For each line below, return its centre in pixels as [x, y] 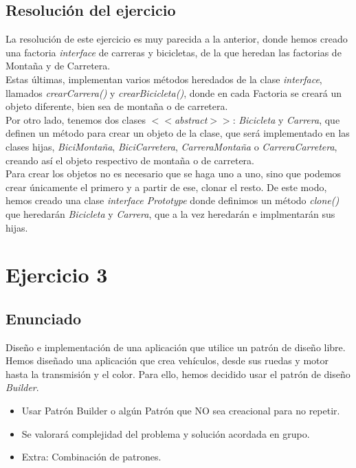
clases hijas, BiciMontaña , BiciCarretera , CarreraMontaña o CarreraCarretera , [171, 146]
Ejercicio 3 [57, 275]
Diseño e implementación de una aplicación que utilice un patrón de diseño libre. [176, 347]
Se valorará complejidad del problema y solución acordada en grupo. [166, 433]
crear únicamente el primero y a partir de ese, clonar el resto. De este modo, [166, 187]
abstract [191, 119]
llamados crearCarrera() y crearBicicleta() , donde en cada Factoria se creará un [174, 92]
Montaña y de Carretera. [58, 66]
